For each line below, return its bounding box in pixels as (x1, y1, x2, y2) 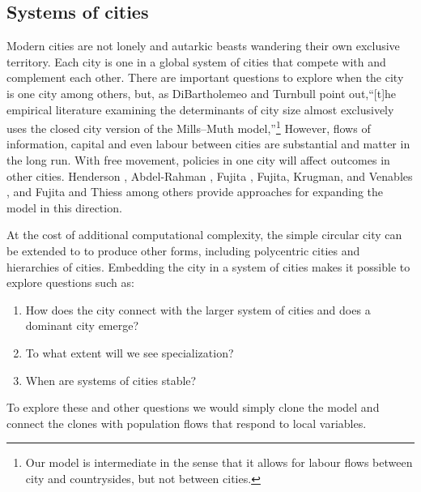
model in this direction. (6, 199, 122, 216)
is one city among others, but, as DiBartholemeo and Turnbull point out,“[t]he (6, 84, 397, 101)
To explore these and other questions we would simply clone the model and (6, 399, 380, 416)
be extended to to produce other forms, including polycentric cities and (6, 242, 360, 259)
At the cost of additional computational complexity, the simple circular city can (6, 226, 402, 243)
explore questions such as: (6, 274, 134, 291)
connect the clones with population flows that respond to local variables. (6, 414, 367, 431)
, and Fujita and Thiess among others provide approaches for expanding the (6, 183, 384, 200)
